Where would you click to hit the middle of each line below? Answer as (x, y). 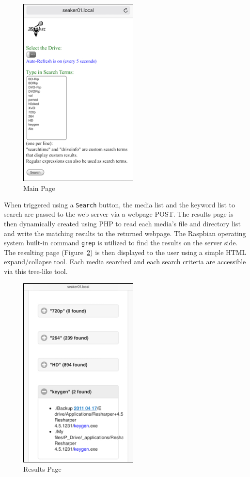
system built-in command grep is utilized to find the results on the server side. (121, 243)
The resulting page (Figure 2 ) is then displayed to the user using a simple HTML (125, 252)
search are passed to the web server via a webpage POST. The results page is (119, 214)
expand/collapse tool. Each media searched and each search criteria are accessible (125, 262)
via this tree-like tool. (36, 271)
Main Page (39, 188)
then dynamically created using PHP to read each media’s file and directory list (122, 223)
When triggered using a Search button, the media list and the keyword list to (119, 204)
